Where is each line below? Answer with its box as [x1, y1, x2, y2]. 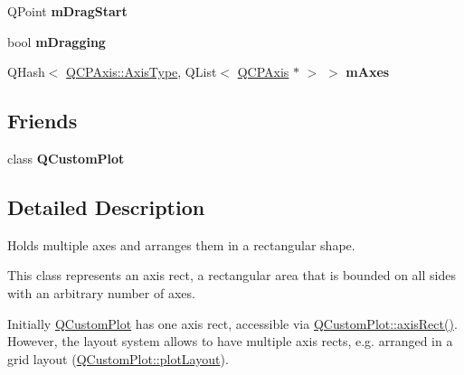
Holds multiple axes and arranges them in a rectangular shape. [7, 235, 355, 254]
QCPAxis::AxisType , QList [66, 62, 217, 81]
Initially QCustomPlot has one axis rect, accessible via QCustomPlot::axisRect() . [7, 314, 458, 333]
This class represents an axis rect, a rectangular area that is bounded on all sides [7, 266, 456, 285]
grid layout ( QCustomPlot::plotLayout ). [7, 349, 229, 368]
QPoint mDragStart [7, 2, 128, 20]
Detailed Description [7, 192, 205, 220]
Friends [7, 107, 78, 135]
